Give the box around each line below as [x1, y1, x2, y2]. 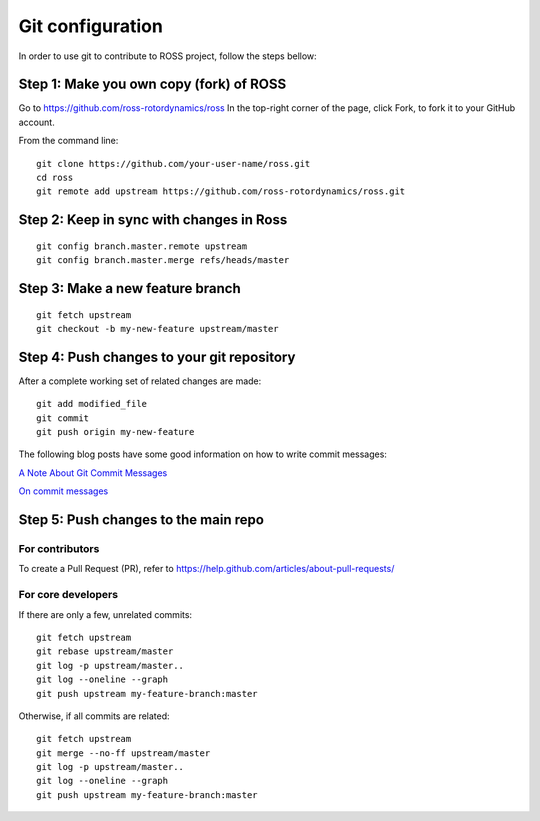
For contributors [18, 542, 100, 556]
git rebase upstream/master [36, 646, 174, 657]
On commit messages [18, 485, 109, 497]
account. [18, 116, 55, 128]
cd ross [36, 172, 74, 184]
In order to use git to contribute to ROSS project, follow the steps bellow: [18, 50, 317, 62]
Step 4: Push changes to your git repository [18, 348, 296, 365]
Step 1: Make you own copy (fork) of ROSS [18, 76, 287, 93]
